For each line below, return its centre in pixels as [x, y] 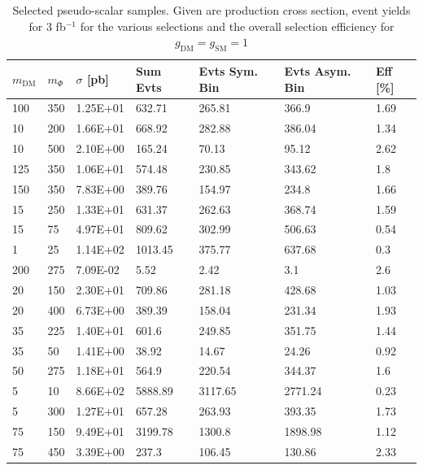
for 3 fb [47, 26]
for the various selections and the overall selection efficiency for [237, 26]
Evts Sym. [228, 70]
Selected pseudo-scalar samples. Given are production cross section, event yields [211, 10]
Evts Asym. [318, 70]
